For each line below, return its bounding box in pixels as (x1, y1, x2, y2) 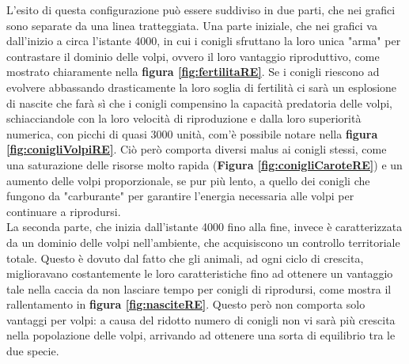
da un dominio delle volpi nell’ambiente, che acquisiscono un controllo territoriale (6, 233, 400, 250)
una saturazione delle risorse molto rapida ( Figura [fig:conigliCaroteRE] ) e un (6, 156, 403, 173)
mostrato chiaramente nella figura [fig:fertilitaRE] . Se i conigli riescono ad (6, 63, 380, 80)
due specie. (6, 343, 59, 359)
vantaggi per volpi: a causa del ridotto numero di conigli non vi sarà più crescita (6, 311, 396, 328)
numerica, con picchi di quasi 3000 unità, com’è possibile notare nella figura (6, 125, 378, 142)
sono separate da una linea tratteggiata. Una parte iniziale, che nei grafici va (6, 17, 377, 33)
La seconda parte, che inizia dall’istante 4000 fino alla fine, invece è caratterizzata (6, 218, 403, 235)
